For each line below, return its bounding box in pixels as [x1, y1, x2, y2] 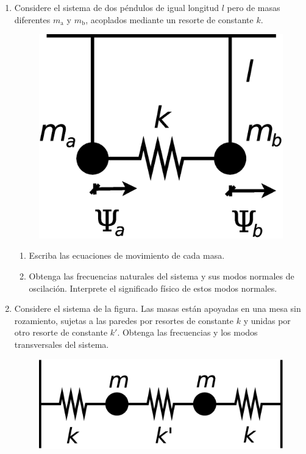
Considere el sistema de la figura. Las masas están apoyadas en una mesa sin [14, 302, 301, 315]
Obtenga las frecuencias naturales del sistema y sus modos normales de [29, 269, 294, 282]
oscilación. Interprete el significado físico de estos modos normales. [29, 281, 277, 294]
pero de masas [227, 1, 280, 13]
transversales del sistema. [14, 337, 109, 350]
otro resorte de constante [14, 326, 108, 339]
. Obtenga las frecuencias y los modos [117, 326, 258, 339]
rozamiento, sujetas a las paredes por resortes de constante [14, 314, 234, 326]
